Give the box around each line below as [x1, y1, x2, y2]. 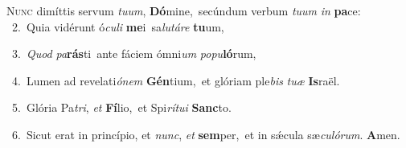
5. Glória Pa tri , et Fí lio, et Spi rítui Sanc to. [11, 99, 232, 116]
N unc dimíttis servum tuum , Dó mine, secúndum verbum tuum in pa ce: [6, 2, 361, 18]
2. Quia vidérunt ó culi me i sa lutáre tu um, [11, 18, 224, 35]
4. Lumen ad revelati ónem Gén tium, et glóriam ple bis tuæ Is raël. [11, 72, 340, 88]
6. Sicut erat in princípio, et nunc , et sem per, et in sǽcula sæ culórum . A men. [11, 125, 400, 142]
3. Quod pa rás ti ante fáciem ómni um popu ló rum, [11, 45, 256, 62]
